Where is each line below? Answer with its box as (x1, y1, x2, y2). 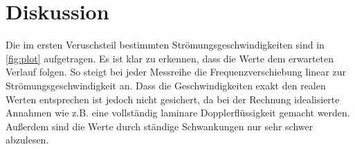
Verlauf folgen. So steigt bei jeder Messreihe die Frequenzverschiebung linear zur (6, 64, 346, 79)
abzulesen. (6, 132, 49, 147)
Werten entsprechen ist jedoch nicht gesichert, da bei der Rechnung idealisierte (6, 91, 340, 106)
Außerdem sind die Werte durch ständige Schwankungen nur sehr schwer (6, 119, 313, 133)
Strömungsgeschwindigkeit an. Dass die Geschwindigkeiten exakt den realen (6, 78, 326, 92)
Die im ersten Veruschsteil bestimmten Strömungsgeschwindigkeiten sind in (6, 37, 325, 52)
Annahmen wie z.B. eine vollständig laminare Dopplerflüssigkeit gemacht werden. (6, 105, 350, 120)
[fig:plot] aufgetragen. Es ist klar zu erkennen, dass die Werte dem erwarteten (6, 51, 334, 65)
